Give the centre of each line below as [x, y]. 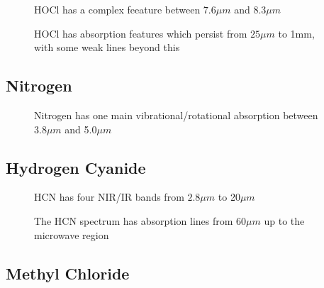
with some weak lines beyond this [107, 47]
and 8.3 [250, 9]
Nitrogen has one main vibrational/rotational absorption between [176, 115]
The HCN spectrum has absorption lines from [134, 220]
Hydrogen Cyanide [76, 167]
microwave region [72, 234]
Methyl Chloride [68, 273]
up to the [284, 220]
